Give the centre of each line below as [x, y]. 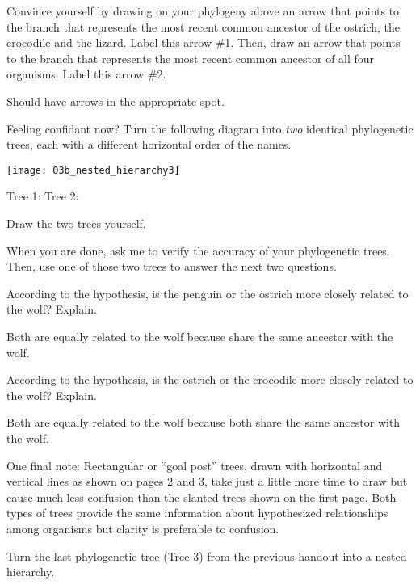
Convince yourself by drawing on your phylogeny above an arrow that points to [203, 11]
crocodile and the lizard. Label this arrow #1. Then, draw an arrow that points [204, 42]
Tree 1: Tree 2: [43, 196]
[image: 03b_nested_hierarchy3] [93, 170]
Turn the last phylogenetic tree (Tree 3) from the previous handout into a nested [207, 556]
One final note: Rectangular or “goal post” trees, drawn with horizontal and [195, 465]
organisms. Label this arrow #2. [86, 74]
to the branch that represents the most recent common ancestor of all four [191, 58]
